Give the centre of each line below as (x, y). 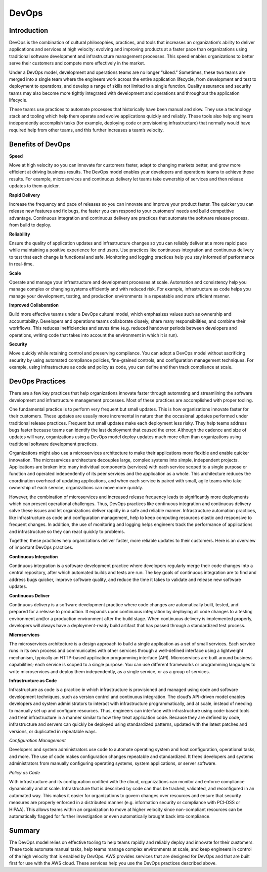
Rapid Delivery (24, 195)
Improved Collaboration (34, 305)
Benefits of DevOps (40, 144)
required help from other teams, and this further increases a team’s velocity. (87, 130)
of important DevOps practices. (41, 547)
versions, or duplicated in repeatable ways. (53, 731)
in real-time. (22, 264)
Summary (24, 830)
